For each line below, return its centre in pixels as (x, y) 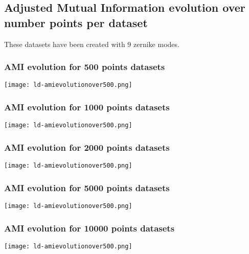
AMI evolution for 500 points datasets (85, 67)
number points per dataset (76, 22)
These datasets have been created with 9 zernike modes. (92, 44)
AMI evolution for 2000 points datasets (87, 147)
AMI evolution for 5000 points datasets (87, 187)
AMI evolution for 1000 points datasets (87, 107)
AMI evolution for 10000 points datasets (89, 228)
